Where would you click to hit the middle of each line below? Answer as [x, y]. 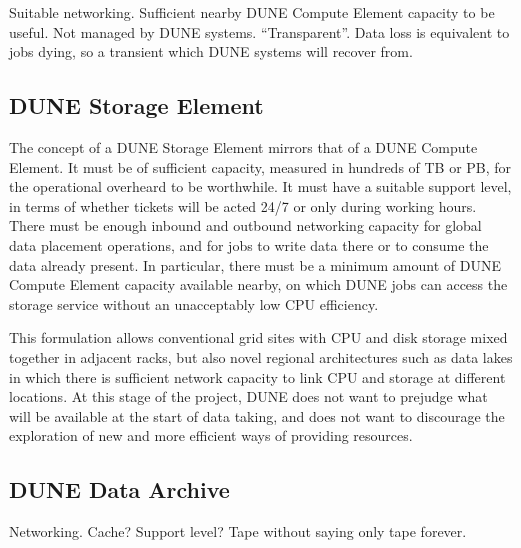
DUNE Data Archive [119, 489]
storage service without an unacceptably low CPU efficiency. [194, 303]
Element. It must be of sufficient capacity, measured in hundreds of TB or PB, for [260, 166]
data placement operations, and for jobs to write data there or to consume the [249, 244]
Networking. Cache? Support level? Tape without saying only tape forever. [238, 531]
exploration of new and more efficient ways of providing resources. [211, 435]
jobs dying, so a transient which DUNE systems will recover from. [211, 51]
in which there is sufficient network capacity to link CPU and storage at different [257, 376]
